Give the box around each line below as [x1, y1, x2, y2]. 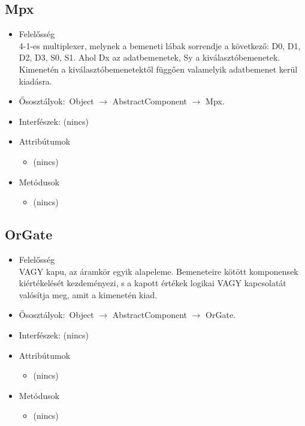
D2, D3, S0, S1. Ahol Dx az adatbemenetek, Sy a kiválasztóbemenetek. [19, 51, 280, 64]
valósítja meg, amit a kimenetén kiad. [19, 288, 158, 301]
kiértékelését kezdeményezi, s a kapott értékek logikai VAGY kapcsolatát [19, 277, 286, 289]
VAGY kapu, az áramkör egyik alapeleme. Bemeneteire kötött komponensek [19, 265, 298, 277]
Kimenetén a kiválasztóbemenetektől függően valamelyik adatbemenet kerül [19, 62, 298, 75]
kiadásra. [19, 74, 52, 87]
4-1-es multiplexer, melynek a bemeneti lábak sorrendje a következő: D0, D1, [19, 39, 301, 52]
